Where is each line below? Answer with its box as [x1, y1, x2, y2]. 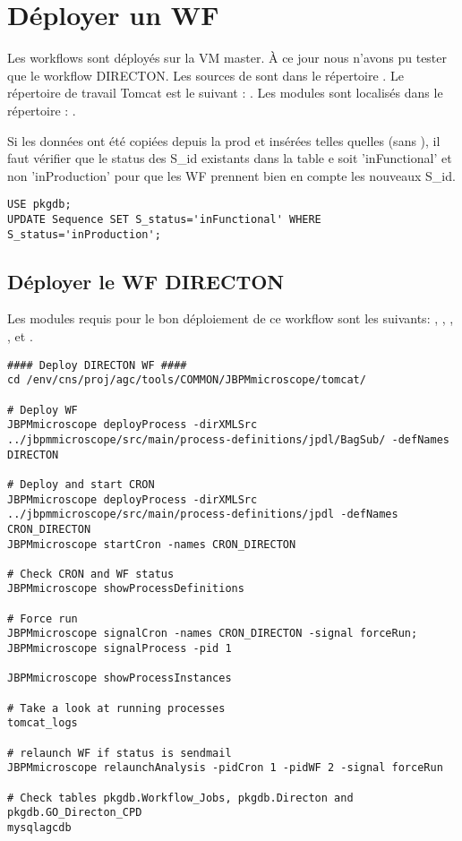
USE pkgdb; [7, 198, 72, 211]
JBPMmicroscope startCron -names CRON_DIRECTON [7, 537, 296, 551]
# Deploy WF [7, 403, 78, 416]
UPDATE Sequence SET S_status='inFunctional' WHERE [7, 212, 321, 226]
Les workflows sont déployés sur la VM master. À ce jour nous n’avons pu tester [7, 48, 448, 67]
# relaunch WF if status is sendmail [7, 746, 232, 759]
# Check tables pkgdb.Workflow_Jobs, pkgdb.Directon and [7, 791, 354, 804]
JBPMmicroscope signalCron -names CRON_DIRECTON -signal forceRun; [7, 627, 418, 640]
